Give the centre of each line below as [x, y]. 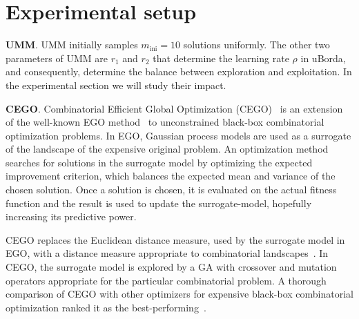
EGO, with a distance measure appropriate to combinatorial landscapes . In [167, 253]
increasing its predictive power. [71, 216]
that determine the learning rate [221, 58]
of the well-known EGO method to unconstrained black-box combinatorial [165, 122]
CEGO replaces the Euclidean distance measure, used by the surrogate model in [175, 239]
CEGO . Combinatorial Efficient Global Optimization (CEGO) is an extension [174, 108]
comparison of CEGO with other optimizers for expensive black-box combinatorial [179, 294]
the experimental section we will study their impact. [116, 85]
